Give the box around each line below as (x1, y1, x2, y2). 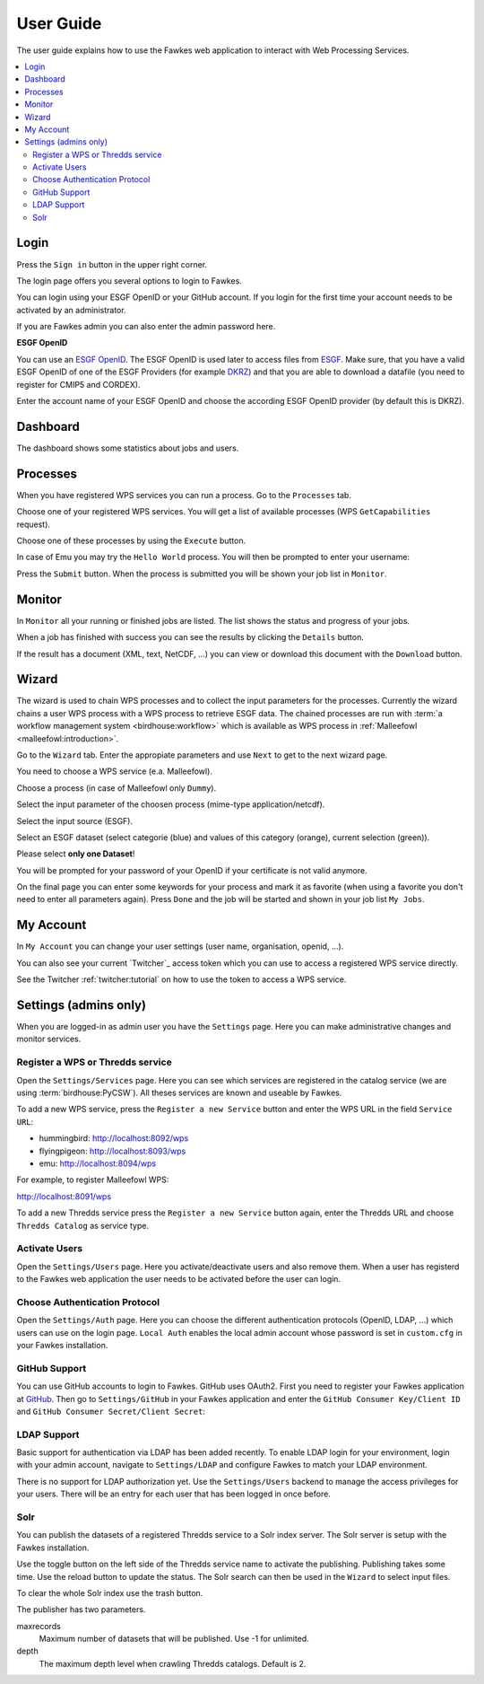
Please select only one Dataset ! (16, 848, 135, 859)
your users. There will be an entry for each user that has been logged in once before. (16, 1488, 331, 1499)
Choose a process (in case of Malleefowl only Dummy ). (16, 782, 217, 794)
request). (16, 519, 51, 530)
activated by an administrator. (16, 304, 126, 315)
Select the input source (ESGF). (16, 815, 134, 826)
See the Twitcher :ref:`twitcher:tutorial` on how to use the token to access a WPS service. (16, 974, 347, 985)
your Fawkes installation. (16, 1339, 108, 1350)
